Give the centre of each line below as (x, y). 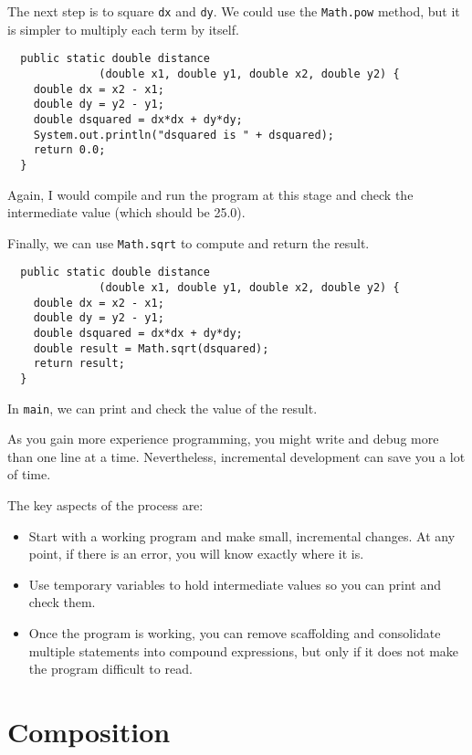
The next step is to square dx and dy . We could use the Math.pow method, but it (234, 11)
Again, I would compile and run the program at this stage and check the (210, 194)
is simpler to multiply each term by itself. (123, 29)
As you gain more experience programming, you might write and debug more (223, 439)
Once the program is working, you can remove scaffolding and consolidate (235, 633)
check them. (62, 602)
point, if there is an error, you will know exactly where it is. (196, 554)
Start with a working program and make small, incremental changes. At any (242, 535)
